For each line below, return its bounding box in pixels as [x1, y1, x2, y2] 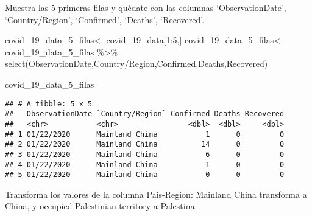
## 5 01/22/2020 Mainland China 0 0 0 [5, 170, 285, 179]
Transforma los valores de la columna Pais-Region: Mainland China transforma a [5, 187, 307, 200]
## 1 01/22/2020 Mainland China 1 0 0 [5, 130, 285, 139]
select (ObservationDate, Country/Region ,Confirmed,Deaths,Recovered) [5, 57, 268, 70]
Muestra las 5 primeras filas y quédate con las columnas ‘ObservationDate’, [5, 1, 286, 13]
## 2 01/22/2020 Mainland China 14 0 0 [5, 140, 285, 149]
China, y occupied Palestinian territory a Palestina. [5, 200, 197, 212]
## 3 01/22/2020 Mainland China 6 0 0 [5, 150, 285, 159]
